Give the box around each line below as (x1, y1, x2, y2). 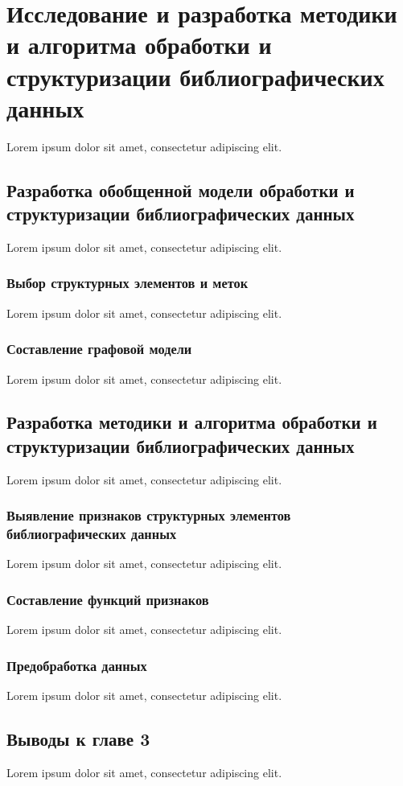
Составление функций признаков (6, 589, 209, 609)
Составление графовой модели (6, 339, 192, 359)
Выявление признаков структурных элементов (6, 505, 291, 525)
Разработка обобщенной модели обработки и (6, 177, 355, 202)
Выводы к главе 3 (6, 726, 150, 751)
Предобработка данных (6, 655, 147, 675)
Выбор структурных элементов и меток (6, 273, 249, 293)
